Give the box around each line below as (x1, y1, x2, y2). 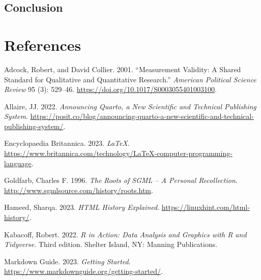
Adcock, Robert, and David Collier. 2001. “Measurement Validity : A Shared (4, 64, 241, 74)
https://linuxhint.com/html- (161, 202, 250, 212)
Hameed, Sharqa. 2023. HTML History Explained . (4, 202, 160, 212)
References (4, 34, 81, 55)
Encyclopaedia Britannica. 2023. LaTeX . (4, 138, 130, 148)
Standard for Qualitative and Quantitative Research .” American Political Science (4, 74, 256, 84)
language (4, 158, 32, 168)
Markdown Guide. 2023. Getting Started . (4, 256, 131, 266)
